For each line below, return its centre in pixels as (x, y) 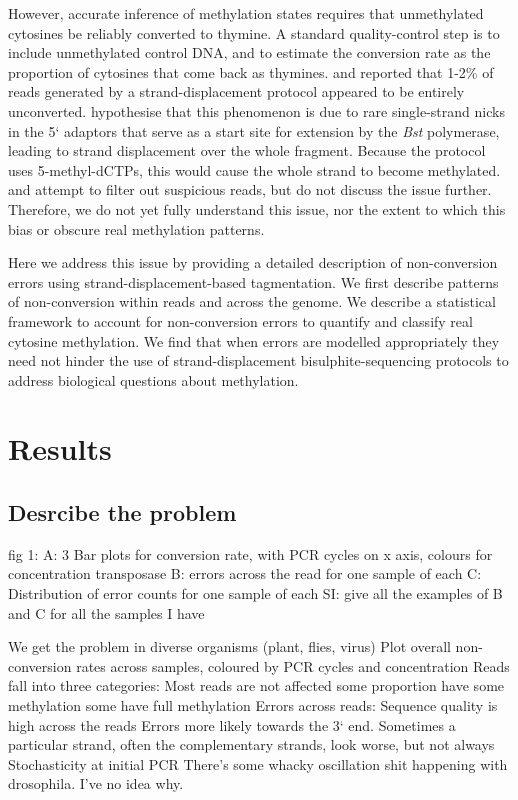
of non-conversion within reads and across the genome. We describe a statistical (252, 301)
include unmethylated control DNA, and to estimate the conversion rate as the (249, 52)
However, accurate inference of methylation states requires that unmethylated (246, 13)
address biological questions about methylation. (153, 379)
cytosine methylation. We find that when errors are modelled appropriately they (254, 340)
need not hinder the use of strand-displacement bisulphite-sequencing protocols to (258, 360)
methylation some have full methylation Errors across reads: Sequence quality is (253, 705)
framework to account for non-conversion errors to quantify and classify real (240, 320)
